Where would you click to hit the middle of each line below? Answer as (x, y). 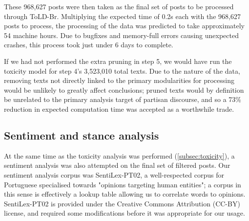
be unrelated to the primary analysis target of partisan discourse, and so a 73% (123, 99)
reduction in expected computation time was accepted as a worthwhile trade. (119, 109)
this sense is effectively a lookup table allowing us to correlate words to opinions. (125, 194)
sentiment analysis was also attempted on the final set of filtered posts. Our (117, 165)
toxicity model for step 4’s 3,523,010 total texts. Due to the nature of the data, (122, 70)
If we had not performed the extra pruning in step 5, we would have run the (118, 61)
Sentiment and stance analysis (82, 135)
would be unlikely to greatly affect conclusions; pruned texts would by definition (124, 90)
